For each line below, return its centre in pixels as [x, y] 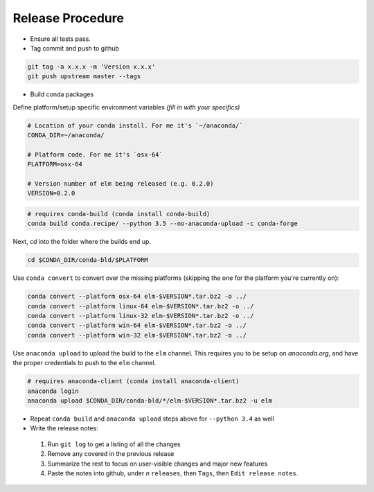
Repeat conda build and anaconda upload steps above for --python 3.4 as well [152, 419]
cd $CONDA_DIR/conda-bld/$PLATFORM [88, 260]
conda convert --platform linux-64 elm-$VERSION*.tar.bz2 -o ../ [141, 306]
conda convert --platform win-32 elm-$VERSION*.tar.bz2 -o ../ [137, 335]
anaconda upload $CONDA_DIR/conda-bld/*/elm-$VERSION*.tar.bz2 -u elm [150, 401]
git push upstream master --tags [84, 77]
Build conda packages [62, 94]
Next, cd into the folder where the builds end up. [82, 242]
